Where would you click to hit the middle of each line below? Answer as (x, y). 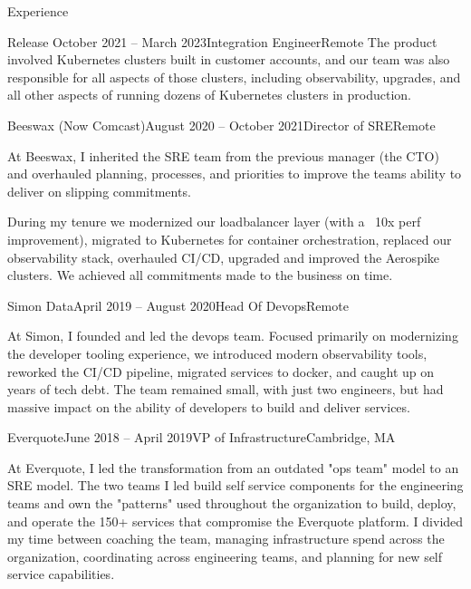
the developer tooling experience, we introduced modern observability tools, (217, 353)
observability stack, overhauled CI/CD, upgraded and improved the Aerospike (224, 257)
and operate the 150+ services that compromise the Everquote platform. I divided (235, 521)
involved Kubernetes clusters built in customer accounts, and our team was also (229, 59)
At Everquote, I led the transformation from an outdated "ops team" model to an (233, 467)
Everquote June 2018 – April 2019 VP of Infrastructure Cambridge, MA (202, 437)
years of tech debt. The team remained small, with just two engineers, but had (226, 389)
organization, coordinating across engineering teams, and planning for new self (225, 556)
